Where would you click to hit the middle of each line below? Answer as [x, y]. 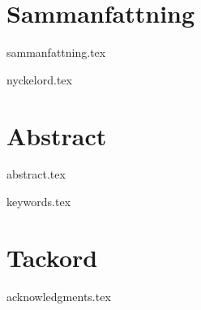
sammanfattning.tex [56, 52]
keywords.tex [39, 202]
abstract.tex [36, 174]
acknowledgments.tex [59, 296]
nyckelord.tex [39, 79]
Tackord [52, 257]
